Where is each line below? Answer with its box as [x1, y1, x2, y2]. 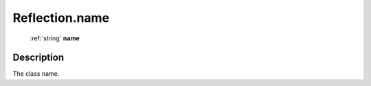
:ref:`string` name [30, 34, 80, 42]
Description [12, 52, 65, 63]
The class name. [12, 70, 60, 78]
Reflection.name [12, 10, 110, 25]
